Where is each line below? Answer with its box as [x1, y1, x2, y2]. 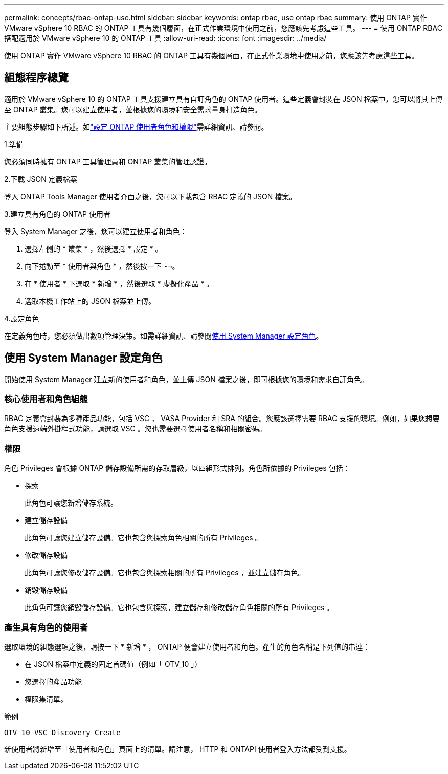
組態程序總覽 [4, 71, 69, 85]
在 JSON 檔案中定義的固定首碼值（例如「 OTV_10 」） [25, 659, 202, 668]
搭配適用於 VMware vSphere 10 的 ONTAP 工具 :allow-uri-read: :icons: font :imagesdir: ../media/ [4, 34, 327, 43]
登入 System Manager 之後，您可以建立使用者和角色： [4, 226, 187, 236]
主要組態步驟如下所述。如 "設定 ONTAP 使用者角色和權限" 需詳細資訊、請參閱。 [4, 122, 268, 131]
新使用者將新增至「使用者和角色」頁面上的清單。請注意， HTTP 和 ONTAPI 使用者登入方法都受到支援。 [4, 744, 351, 754]
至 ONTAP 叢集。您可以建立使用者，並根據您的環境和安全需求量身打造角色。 [4, 104, 262, 114]
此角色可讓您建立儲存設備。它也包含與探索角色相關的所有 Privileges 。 [25, 533, 262, 542]
